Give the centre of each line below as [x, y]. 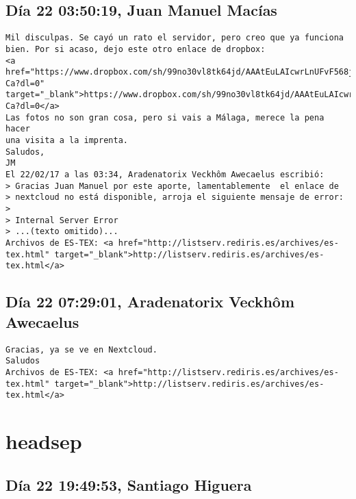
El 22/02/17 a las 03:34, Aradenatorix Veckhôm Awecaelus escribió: [165, 175]
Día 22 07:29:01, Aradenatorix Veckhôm [150, 302]
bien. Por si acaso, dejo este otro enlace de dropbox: [136, 49]
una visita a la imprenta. [67, 141]
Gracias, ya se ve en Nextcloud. [81, 349]
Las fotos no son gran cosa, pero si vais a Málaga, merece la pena [165, 117]
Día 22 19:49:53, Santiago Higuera [129, 484]
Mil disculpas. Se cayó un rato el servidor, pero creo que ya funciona [175, 38]
